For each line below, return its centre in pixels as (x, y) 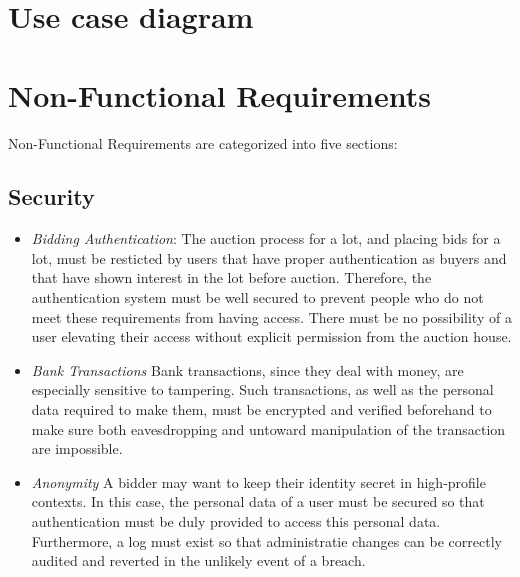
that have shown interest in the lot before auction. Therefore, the (231, 277)
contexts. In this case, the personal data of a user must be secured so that (258, 501)
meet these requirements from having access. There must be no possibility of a (271, 316)
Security (51, 196)
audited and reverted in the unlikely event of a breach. (198, 560)
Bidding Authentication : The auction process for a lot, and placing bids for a (266, 238)
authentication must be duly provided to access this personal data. (236, 521)
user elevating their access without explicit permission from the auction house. (271, 336)
